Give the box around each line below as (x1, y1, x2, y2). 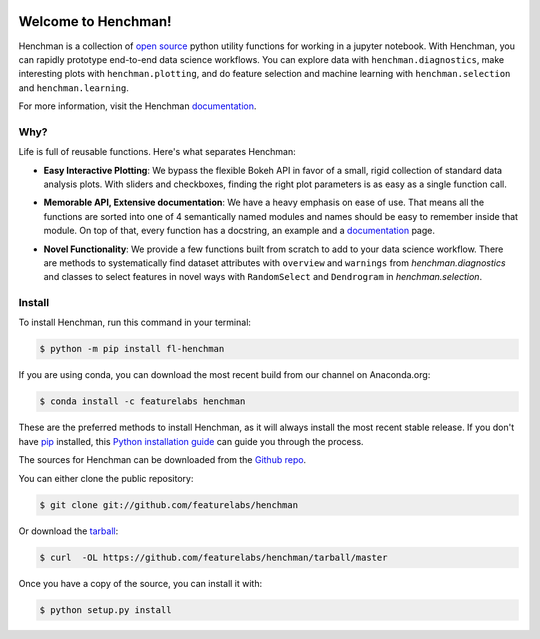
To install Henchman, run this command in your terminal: (18, 316, 252, 329)
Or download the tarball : (18, 525, 119, 537)
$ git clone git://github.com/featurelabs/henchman (39, 499, 299, 510)
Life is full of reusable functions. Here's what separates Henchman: (18, 146, 297, 158)
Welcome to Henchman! (18, 13, 172, 30)
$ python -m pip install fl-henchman (39, 343, 225, 355)
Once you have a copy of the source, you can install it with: (18, 577, 263, 589)
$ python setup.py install (39, 604, 172, 615)
